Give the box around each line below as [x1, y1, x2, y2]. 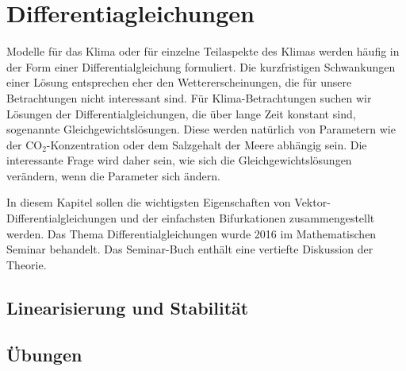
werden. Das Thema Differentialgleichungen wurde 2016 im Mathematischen [6, 225, 377, 242]
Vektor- [294, 194, 331, 211]
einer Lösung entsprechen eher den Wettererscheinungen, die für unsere [6, 74, 352, 91]
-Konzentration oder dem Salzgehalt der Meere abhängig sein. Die [46, 136, 367, 153]
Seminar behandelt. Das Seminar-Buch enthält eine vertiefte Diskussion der [6, 241, 373, 257]
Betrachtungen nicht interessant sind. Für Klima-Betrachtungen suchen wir [6, 89, 372, 106]
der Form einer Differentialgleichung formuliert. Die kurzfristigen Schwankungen [6, 58, 396, 75]
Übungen [6, 342, 82, 366]
